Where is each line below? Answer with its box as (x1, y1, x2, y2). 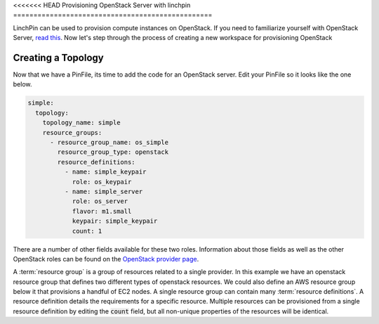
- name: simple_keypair (64, 168, 147, 176)
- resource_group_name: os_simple (50, 138, 168, 147)
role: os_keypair (72, 178, 132, 186)
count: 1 (72, 227, 102, 235)
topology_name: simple (42, 119, 121, 127)
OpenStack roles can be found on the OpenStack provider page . (13, 254, 199, 263)
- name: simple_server (64, 187, 143, 195)
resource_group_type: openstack (57, 148, 168, 156)
